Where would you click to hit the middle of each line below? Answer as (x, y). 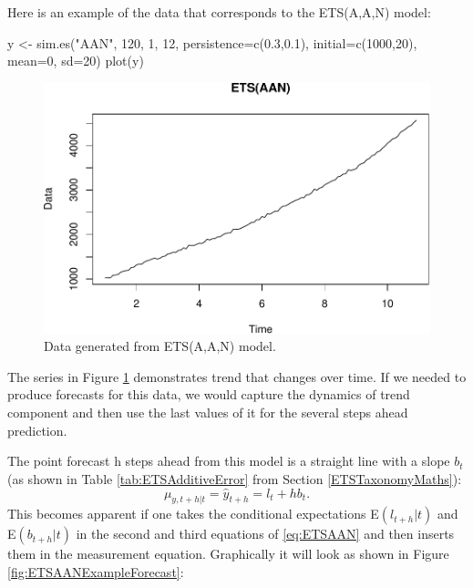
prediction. (37, 430)
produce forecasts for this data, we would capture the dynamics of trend (209, 394)
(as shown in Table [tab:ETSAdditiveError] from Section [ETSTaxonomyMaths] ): (235, 478)
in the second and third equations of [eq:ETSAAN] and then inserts (265, 534)
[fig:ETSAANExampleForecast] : (96, 572)
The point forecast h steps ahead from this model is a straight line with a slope (229, 461)
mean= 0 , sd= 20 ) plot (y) (76, 61)
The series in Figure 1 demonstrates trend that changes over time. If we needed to (237, 376)
